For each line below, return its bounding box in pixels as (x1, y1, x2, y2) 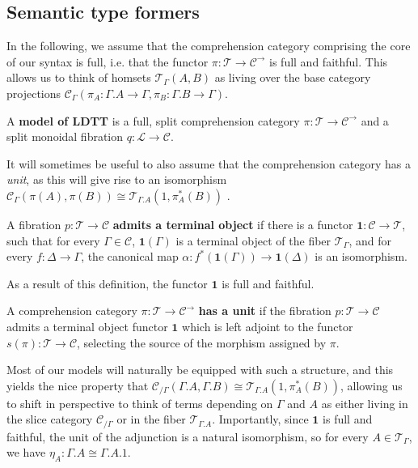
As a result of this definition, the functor (6, 274, 208, 291)
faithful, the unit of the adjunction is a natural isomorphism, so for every (6, 428, 369, 445)
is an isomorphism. (315, 248, 407, 265)
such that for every (6, 232, 100, 249)
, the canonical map (81, 248, 179, 265)
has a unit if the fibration (198, 302, 331, 319)
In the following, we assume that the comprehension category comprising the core (6, 37, 411, 54)
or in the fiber (116, 411, 186, 428)
